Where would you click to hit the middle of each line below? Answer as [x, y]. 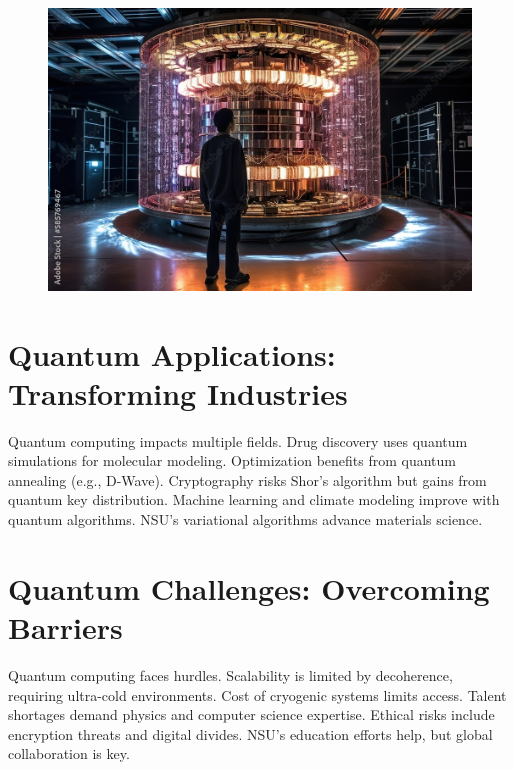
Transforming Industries [178, 392]
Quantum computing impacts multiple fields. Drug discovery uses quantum [238, 440]
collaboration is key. [69, 753]
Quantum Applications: [172, 353]
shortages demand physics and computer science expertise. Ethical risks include [251, 714]
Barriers [65, 627]
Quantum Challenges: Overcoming [249, 587]
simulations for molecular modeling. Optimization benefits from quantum [232, 460]
